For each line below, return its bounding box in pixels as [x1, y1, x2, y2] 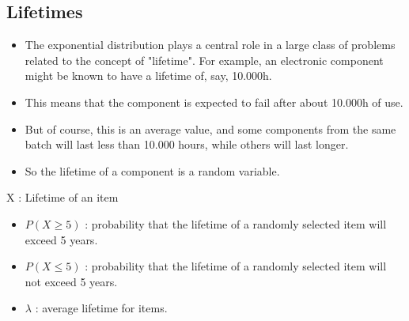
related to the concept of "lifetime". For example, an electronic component [25, 51, 384, 68]
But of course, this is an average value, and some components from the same [25, 120, 396, 137]
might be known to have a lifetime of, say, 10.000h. [25, 67, 272, 84]
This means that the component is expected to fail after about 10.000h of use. [25, 93, 403, 110]
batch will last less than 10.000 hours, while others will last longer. [25, 136, 349, 153]
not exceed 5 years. [25, 273, 118, 289]
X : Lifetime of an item [6, 189, 119, 206]
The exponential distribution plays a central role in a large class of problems [25, 36, 396, 53]
